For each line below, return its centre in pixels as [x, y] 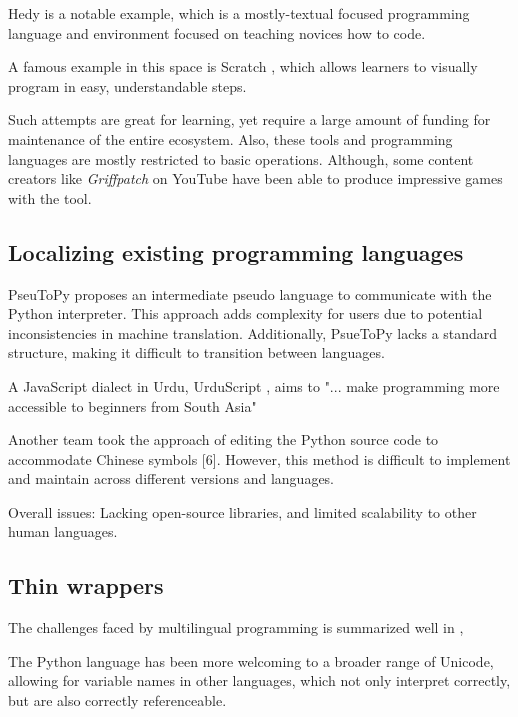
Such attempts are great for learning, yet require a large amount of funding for [249, 119]
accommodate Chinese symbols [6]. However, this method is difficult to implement [259, 458]
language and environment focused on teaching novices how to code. [217, 32]
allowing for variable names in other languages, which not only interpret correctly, [259, 680]
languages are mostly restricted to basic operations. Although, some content [241, 158]
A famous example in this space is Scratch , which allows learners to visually [243, 66]
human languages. [63, 531]
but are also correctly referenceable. [117, 700]
